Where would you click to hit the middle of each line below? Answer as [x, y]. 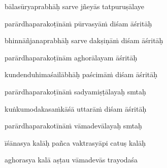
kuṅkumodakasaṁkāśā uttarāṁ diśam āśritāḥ [76, 108]
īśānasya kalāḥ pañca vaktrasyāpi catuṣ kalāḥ [75, 142]
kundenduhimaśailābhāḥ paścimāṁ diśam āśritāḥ [81, 74]
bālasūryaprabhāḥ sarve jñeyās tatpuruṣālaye [75, 6]
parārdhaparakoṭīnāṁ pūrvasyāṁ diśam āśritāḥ [78, 23]
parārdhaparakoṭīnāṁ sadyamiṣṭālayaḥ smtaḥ [75, 91]
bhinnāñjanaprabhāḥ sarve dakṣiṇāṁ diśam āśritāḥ [84, 40]
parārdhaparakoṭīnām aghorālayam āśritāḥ [71, 57]
